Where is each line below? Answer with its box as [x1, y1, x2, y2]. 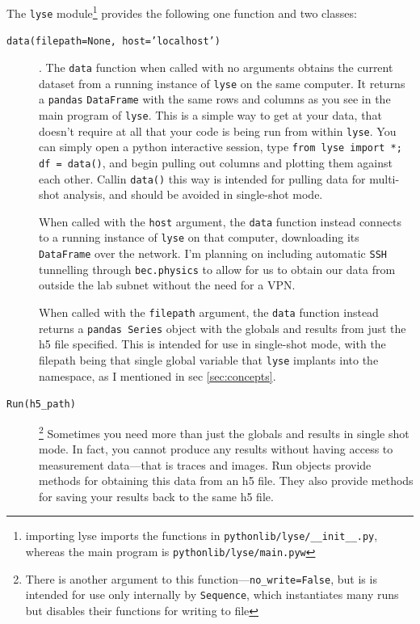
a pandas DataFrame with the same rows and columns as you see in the [39, 91, 391, 108]
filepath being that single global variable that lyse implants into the [39, 351, 379, 368]
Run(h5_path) [6, 398, 76, 411]
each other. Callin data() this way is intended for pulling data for [39, 170, 366, 187]
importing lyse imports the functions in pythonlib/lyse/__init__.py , [25, 527, 378, 544]
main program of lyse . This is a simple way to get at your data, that [39, 106, 382, 123]
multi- [369, 170, 400, 187]
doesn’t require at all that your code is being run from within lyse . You [39, 122, 397, 139]
